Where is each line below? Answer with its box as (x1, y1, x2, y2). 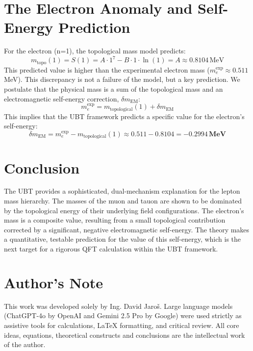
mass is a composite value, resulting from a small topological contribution (4, 215, 226, 225)
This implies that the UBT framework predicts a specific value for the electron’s (4, 111, 245, 121)
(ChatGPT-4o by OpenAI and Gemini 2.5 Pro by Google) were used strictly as (4, 310, 242, 321)
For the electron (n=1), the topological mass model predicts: (4, 46, 186, 56)
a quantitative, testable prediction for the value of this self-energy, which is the (4, 234, 241, 244)
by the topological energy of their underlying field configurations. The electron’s (4, 205, 244, 215)
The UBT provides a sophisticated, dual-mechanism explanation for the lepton (4, 186, 240, 196)
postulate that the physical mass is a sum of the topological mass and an (4, 84, 223, 94)
